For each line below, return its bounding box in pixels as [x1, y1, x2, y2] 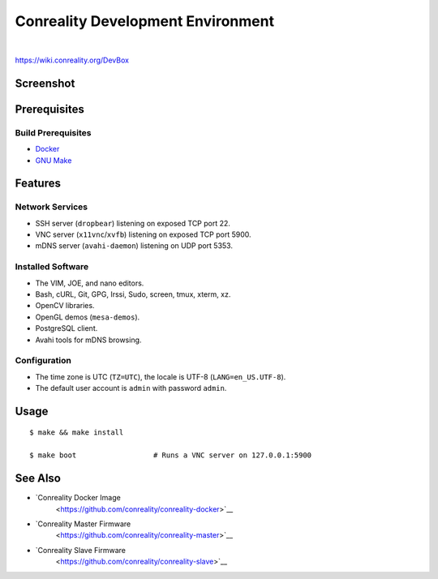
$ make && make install [29, 428, 124, 437]
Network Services [15, 201, 88, 212]
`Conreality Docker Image [35, 493, 121, 503]
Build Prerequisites [15, 127, 92, 138]
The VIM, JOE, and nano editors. [35, 278, 144, 288]
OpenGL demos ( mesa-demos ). [35, 312, 140, 322]
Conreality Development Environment [15, 12, 275, 30]
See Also [15, 471, 61, 486]
